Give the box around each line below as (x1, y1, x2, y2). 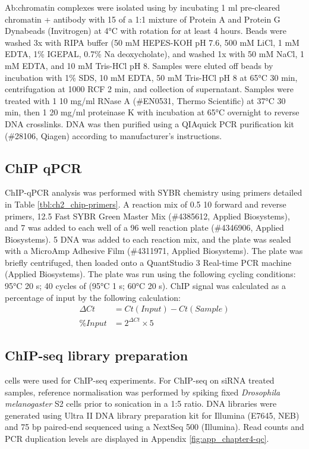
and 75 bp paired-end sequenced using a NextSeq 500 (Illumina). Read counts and (5, 420, 304, 433)
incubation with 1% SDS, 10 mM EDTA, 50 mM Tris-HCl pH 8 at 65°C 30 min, (5, 71, 298, 83)
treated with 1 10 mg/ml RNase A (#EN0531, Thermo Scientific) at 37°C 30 (5, 94, 286, 106)
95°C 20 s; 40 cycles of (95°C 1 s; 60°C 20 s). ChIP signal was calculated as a (5, 280, 286, 292)
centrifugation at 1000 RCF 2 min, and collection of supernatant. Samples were (5, 83, 294, 95)
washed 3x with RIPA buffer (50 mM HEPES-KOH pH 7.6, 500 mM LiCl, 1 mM (5, 36, 299, 48)
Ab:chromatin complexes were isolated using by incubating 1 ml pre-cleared (5, 1, 280, 13)
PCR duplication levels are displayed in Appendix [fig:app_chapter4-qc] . (5, 432, 269, 444)
